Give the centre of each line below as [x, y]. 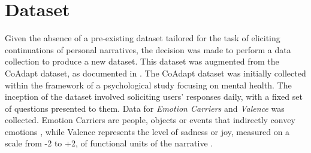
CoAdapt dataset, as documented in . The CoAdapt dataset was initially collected [155, 73]
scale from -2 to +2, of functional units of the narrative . [109, 143]
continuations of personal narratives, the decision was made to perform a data [148, 49]
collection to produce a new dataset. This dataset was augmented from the [142, 61]
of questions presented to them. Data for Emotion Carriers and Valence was [145, 108]
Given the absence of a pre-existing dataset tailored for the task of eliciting [143, 38]
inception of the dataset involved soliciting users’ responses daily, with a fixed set [154, 97]
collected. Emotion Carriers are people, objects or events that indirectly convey [150, 120]
